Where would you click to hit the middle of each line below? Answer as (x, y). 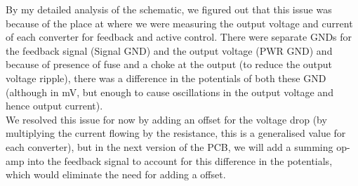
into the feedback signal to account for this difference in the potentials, (180, 160)
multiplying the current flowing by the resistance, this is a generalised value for (176, 133)
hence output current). (54, 106)
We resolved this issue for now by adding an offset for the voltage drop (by (166, 119)
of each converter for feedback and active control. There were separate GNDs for (179, 37)
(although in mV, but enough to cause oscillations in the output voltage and (170, 92)
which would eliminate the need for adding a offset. (116, 174)
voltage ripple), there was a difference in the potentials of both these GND (166, 78)
